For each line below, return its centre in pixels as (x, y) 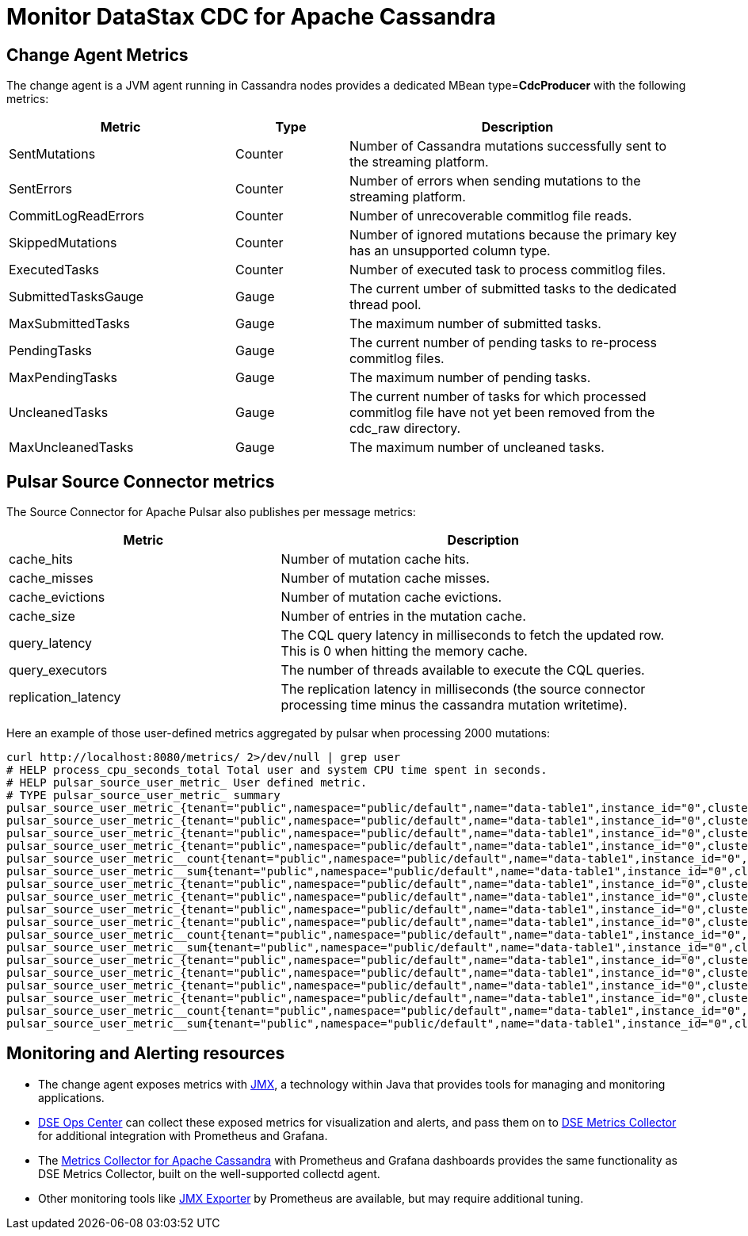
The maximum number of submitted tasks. (475, 324)
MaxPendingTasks (63, 378)
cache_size (42, 616)
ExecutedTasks (54, 270)
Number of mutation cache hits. (375, 559)
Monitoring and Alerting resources (146, 1054)
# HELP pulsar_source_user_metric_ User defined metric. (187, 783)
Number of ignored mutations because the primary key (513, 235)
